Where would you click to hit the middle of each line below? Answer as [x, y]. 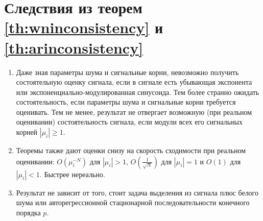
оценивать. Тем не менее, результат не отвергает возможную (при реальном [134, 112]
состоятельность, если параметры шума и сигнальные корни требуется [126, 102]
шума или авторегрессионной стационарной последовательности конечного [133, 202]
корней [27, 132]
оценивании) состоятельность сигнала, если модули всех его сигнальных [129, 122]
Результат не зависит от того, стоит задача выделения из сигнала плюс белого [137, 192]
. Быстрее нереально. [72, 174]
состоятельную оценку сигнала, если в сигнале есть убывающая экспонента [134, 82]
